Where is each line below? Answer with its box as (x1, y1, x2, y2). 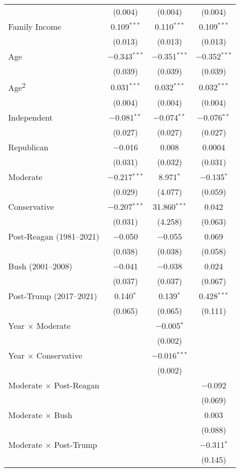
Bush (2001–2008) (8, 260, 73, 272)
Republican (8, 141, 49, 153)
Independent (8, 111, 53, 124)
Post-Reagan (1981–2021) (8, 230, 99, 243)
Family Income (8, 21, 61, 32)
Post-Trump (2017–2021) (8, 290, 97, 302)
